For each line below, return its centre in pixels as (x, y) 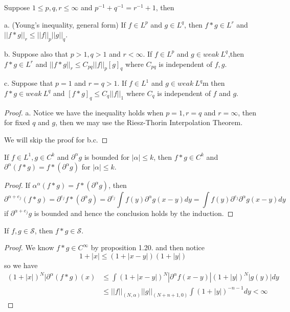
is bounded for (107, 157)
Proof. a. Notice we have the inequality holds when (84, 112)
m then (214, 83)
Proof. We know (29, 247)
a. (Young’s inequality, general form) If (65, 24)
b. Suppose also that (36, 53)
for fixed (17, 122)
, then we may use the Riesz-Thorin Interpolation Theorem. (149, 122)
